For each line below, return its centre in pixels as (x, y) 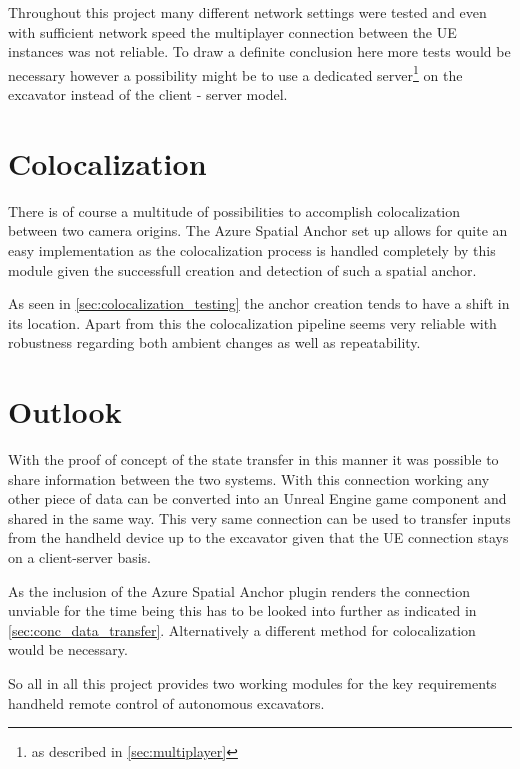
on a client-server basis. (80, 557)
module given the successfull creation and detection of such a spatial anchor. (242, 269)
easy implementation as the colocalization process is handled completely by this (252, 249)
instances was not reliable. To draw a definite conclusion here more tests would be (259, 51)
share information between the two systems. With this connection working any (249, 478)
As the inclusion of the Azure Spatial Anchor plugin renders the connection (239, 590)
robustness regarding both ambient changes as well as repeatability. (214, 342)
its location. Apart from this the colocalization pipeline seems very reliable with (252, 322)
